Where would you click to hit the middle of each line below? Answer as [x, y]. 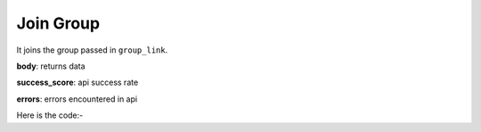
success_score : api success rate [77, 82]
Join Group [58, 23]
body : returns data [51, 66]
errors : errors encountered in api [77, 99]
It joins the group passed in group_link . [92, 50]
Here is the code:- [50, 115]
